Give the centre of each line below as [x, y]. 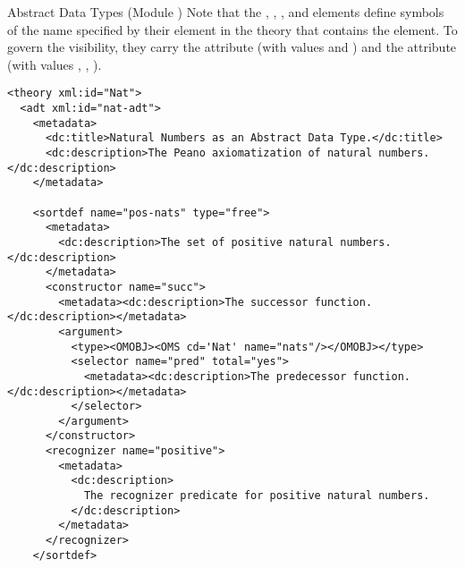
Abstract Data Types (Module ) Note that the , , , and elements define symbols [226, 12]
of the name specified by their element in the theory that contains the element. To [232, 29]
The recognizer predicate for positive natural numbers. [257, 496]
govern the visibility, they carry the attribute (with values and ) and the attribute [232, 47]
